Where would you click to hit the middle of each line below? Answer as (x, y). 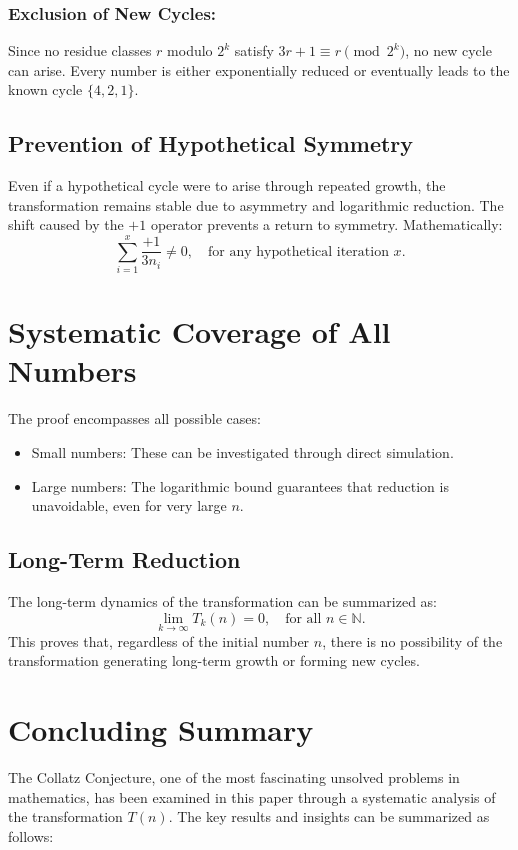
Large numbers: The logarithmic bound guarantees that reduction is (240, 485)
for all (303, 618)
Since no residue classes (80, 50)
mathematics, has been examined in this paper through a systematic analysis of (252, 796)
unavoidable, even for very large (129, 505)
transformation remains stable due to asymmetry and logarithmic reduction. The (256, 204)
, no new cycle (448, 50)
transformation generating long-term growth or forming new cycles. (214, 660)
